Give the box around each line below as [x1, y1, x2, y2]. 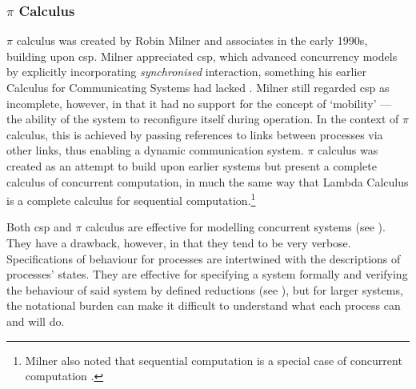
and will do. [6, 312, 65, 329]
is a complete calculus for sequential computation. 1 [6, 190, 256, 208]
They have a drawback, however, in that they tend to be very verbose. [6, 235, 351, 251]
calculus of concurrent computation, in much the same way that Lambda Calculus [6, 173, 409, 190]
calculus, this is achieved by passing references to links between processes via [6, 126, 383, 142]
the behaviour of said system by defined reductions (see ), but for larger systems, [6, 281, 403, 298]
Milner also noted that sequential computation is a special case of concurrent [25, 351, 402, 368]
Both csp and [6, 219, 72, 235]
